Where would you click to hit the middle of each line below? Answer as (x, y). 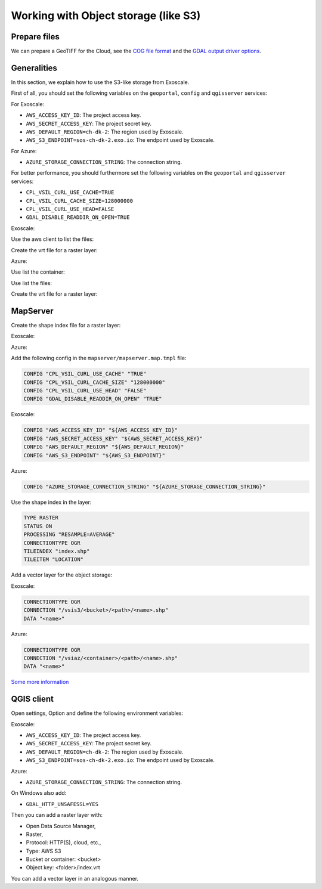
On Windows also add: (39, 793)
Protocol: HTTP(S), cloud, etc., (64, 842)
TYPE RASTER (41, 518)
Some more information (40, 682)
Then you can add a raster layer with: (57, 815)
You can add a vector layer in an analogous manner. (75, 878)
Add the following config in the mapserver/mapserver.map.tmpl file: (99, 358)
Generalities (34, 68)
